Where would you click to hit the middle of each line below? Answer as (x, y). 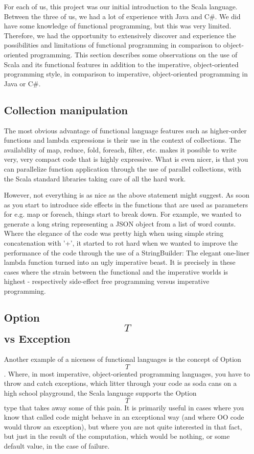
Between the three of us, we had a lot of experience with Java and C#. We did (122, 16)
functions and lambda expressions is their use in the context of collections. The (122, 140)
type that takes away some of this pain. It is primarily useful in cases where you (124, 407)
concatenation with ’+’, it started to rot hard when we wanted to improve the (121, 243)
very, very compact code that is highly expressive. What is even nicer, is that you (126, 159)
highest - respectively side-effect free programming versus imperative (107, 281)
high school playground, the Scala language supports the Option (100, 393)
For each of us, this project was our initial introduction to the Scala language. (121, 6)
